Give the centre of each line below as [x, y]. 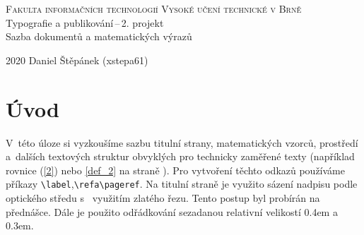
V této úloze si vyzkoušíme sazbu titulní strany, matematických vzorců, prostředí [182, 142]
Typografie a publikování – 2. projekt [85, 22]
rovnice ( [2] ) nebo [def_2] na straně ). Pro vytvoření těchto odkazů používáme [175, 170]
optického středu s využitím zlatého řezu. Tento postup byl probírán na [163, 197]
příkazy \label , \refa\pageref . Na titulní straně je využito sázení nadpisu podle [182, 184]
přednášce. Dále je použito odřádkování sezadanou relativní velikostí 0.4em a [172, 211]
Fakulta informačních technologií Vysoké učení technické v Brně [154, 8]
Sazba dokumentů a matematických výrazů [99, 36]
